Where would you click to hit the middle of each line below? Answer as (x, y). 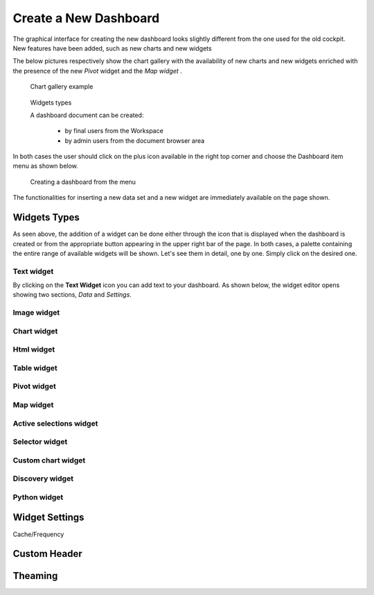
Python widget (38, 497)
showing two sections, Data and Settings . (72, 295)
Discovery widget (43, 478)
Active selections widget (55, 423)
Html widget (34, 350)
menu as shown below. (46, 166)
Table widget (35, 368)
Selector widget (40, 442)
